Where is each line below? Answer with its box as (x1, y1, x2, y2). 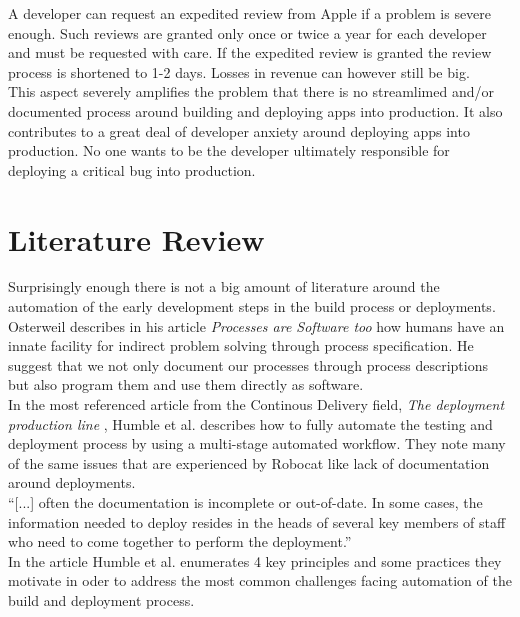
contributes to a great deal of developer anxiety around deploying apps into (8, 120, 470, 141)
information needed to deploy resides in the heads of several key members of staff (8, 511, 506, 532)
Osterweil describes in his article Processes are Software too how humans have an (8, 315, 505, 336)
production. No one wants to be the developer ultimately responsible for (8, 140, 450, 161)
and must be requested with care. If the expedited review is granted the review (8, 42, 492, 63)
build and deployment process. (8, 589, 195, 610)
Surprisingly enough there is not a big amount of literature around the (8, 276, 440, 297)
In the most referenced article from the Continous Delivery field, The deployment (8, 394, 505, 415)
